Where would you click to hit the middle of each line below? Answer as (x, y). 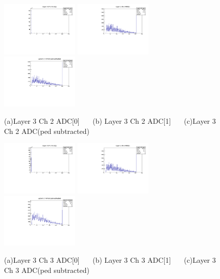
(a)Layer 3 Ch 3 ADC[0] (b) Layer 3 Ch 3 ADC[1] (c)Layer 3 (110, 260)
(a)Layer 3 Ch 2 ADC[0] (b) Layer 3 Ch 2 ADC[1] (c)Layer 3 (110, 120)
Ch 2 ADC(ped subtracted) (47, 131)
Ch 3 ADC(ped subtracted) (47, 270)
